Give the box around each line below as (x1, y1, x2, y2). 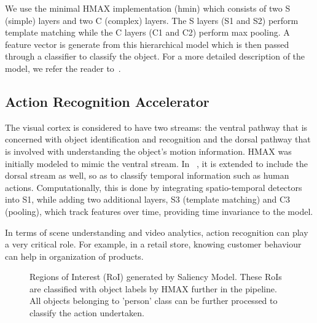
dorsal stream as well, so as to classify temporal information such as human (5, 169, 289, 182)
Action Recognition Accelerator (5, 91, 209, 111)
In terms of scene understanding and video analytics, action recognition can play (5, 225, 308, 238)
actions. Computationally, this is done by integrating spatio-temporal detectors (5, 181, 302, 193)
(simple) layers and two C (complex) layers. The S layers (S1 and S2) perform (5, 14, 299, 26)
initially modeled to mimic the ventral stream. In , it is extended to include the (5, 157, 308, 169)
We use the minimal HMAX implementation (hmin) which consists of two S (5, 2, 291, 14)
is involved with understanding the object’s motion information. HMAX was (5, 144, 292, 157)
